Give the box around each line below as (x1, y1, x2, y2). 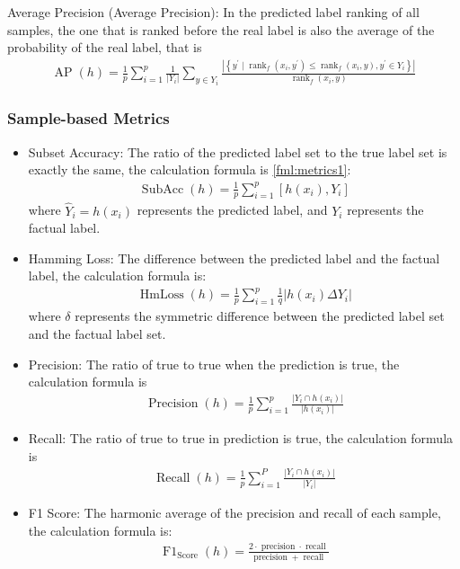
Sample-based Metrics (7, 107, 170, 129)
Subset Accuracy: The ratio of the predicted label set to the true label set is (28, 142, 447, 161)
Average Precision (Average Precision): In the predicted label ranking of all (7, 3, 420, 21)
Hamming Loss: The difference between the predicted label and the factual (28, 248, 440, 267)
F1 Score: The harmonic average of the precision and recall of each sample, (28, 503, 441, 522)
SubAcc (141, 182, 184, 196)
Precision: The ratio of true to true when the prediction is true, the (28, 354, 400, 373)
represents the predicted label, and (137, 200, 328, 219)
